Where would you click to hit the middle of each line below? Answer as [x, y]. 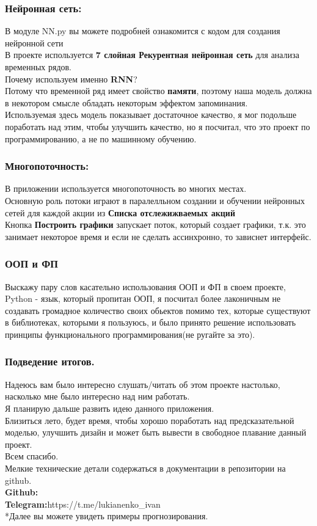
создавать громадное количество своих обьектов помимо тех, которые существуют [158, 310]
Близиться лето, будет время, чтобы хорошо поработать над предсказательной [150, 420]
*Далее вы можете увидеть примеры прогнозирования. [107, 516]
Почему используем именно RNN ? [71, 79]
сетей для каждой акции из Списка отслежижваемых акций [120, 212]
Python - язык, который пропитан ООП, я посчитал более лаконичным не [143, 298]
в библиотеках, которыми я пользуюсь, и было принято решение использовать [151, 322]
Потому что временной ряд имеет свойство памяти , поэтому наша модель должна [158, 91]
